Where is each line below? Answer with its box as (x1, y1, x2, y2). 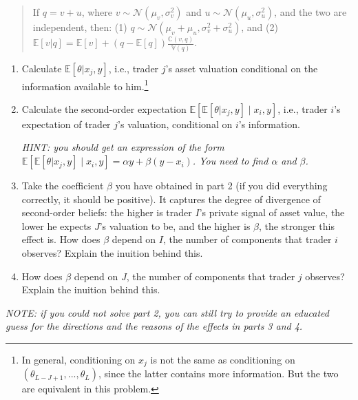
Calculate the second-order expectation (21, 101, 187, 116)
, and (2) (241, 20, 278, 34)
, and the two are (274, 5, 347, 19)
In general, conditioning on (21, 352, 136, 366)
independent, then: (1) (32, 20, 127, 34)
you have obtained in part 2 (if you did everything (115, 178, 328, 193)
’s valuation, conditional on (118, 116, 233, 131)
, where (81, 5, 113, 19)
